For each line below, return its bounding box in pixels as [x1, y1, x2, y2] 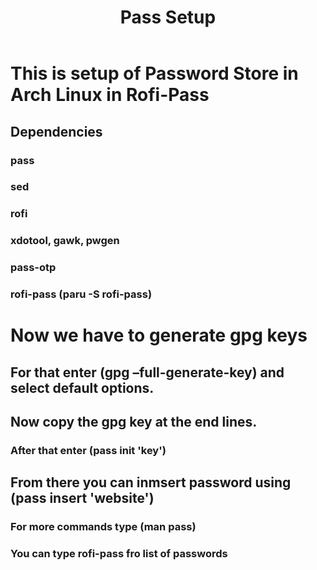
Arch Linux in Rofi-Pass [10, 84, 210, 106]
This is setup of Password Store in [10, 62, 299, 85]
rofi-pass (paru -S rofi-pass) [10, 287, 153, 301]
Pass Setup [119, 6, 217, 29]
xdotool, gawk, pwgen [10, 234, 120, 248]
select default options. [10, 379, 155, 396]
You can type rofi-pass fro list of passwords [10, 547, 228, 561]
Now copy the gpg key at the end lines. [10, 414, 258, 431]
